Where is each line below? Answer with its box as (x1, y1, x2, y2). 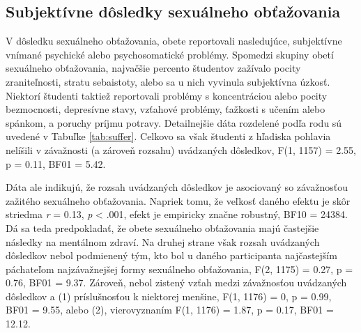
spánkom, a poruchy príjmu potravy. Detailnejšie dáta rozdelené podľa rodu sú (6, 115, 342, 130)
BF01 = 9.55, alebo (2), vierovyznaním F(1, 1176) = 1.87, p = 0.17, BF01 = (6, 302, 334, 317)
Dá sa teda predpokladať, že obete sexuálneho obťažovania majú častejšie (6, 220, 319, 235)
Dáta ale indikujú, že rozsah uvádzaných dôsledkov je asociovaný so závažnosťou (6, 180, 348, 194)
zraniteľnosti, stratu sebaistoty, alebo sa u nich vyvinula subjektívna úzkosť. (6, 74, 330, 88)
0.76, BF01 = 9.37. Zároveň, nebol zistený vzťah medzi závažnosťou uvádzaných (6, 275, 347, 290)
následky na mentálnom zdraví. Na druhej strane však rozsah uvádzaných (6, 234, 320, 249)
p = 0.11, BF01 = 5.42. (6, 156, 106, 171)
